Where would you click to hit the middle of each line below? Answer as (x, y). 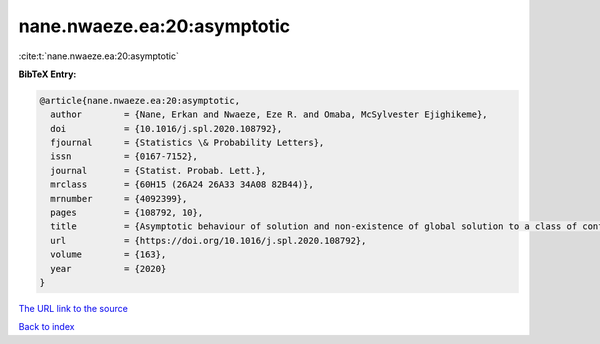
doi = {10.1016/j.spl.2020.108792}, (166, 128)
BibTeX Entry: (47, 74)
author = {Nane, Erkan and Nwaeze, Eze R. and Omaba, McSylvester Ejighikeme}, (269, 114)
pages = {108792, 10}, (127, 213)
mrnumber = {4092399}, (119, 198)
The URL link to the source (73, 308)
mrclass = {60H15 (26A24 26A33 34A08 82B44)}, (182, 184)
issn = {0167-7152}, (124, 156)
